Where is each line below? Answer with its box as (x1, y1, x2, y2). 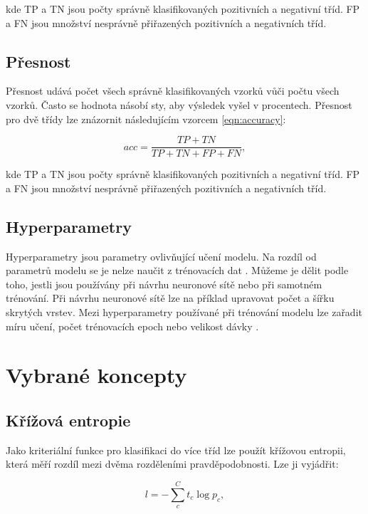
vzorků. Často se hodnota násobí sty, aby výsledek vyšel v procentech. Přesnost (6, 97, 352, 112)
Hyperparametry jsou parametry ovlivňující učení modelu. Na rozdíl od (6, 248, 317, 263)
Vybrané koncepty (6, 360, 187, 389)
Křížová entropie (6, 409, 131, 431)
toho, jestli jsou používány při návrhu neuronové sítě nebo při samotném (6, 276, 322, 291)
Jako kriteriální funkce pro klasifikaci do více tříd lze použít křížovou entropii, (6, 442, 346, 457)
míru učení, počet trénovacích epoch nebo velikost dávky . (6, 318, 259, 333)
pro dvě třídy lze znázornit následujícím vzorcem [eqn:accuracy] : (6, 111, 286, 126)
